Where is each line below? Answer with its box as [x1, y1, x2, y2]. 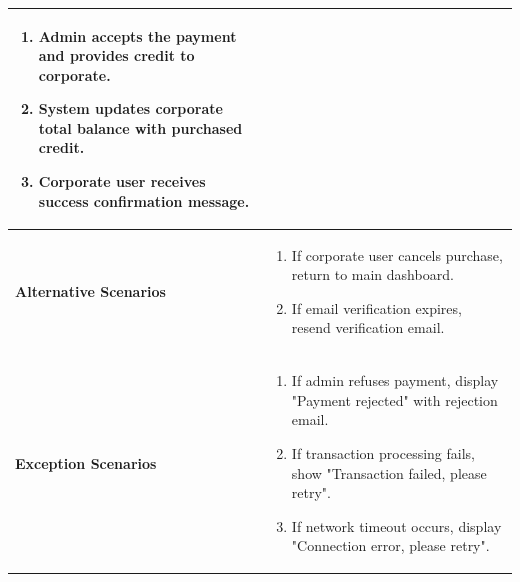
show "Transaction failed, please [291, 462, 487, 483]
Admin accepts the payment [38, 25, 237, 46]
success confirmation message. [38, 190, 250, 211]
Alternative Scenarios [15, 280, 166, 301]
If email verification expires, [291, 297, 462, 318]
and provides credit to [38, 45, 195, 66]
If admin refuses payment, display [291, 370, 499, 391]
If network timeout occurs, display [291, 515, 502, 536]
